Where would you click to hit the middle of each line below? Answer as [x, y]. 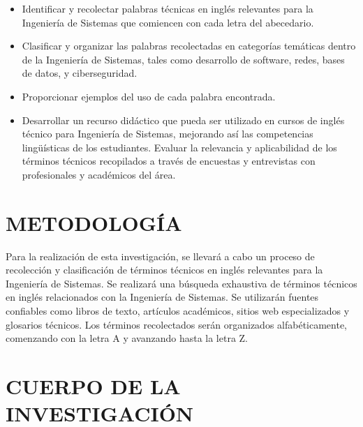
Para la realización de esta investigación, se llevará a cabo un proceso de [160, 256]
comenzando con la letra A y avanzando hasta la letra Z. [127, 338]
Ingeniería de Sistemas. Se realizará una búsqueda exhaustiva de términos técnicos [181, 283]
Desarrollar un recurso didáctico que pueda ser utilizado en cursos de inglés [183, 120]
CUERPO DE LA [93, 386]
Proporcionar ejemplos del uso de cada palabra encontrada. [149, 96]
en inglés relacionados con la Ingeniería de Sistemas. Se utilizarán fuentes [162, 297]
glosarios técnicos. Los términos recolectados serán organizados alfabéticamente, [177, 324]
